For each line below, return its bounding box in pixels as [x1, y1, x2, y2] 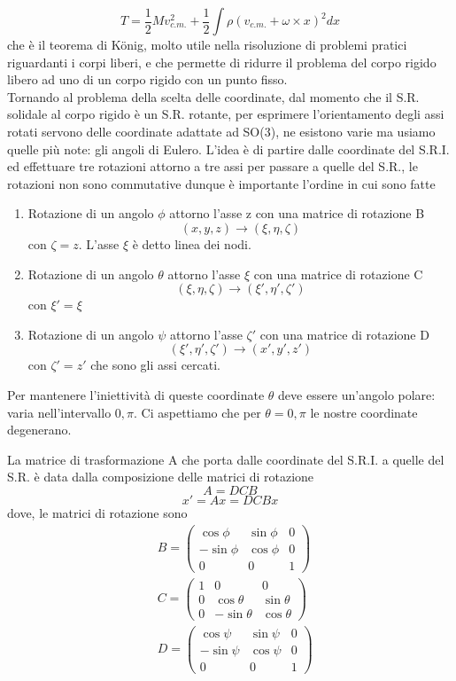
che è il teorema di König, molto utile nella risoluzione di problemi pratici [7, 35, 407, 53]
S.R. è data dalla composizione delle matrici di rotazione [7, 467, 314, 486]
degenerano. [7, 420, 72, 439]
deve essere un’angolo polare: [278, 385, 436, 403]
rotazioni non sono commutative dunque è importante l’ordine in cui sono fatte [7, 174, 436, 192]
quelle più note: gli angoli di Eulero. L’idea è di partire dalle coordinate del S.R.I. [7, 139, 450, 158]
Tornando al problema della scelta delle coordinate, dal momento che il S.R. [7, 87, 420, 106]
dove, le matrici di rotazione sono [7, 503, 188, 521]
